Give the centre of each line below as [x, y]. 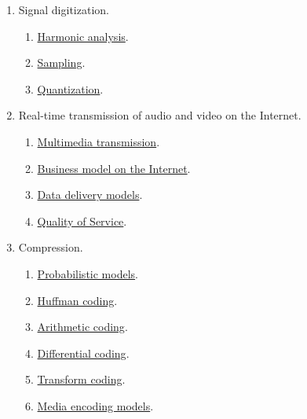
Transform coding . [81, 379]
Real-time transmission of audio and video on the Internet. [160, 115]
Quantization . [70, 88]
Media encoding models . [95, 405]
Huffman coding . [77, 300]
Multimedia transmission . [99, 141]
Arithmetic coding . [82, 327]
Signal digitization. [64, 9]
